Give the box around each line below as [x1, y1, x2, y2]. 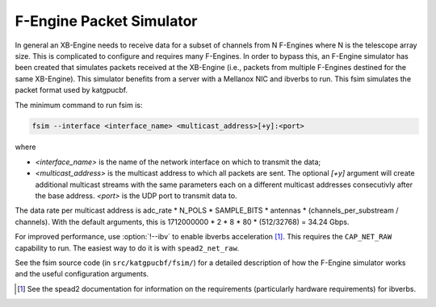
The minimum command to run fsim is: [15, 100, 143, 110]
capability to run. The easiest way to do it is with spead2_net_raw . [15, 243, 240, 253]
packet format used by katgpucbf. [15, 85, 128, 95]
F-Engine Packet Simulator [15, 12, 198, 30]
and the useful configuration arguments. [15, 269, 149, 279]
